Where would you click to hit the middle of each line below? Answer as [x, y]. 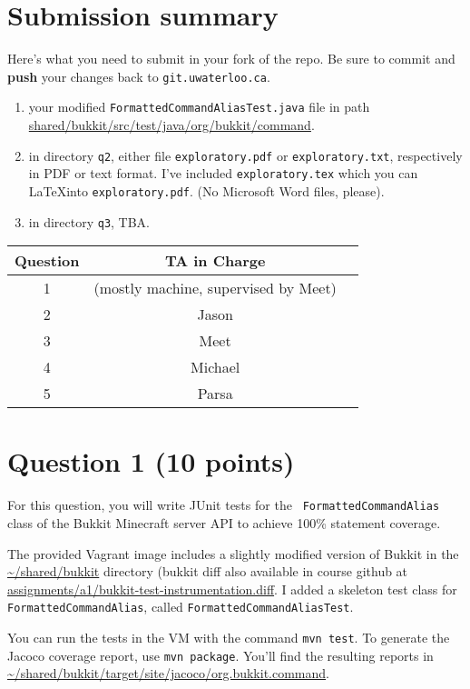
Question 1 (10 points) [151, 461]
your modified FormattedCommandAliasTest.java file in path [199, 107]
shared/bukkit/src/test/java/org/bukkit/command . [171, 125]
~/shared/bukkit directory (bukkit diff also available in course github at [208, 571]
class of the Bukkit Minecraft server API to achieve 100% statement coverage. [224, 523]
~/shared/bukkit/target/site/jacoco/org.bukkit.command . [169, 673]
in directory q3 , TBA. [89, 221]
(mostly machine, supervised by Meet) [215, 288]
